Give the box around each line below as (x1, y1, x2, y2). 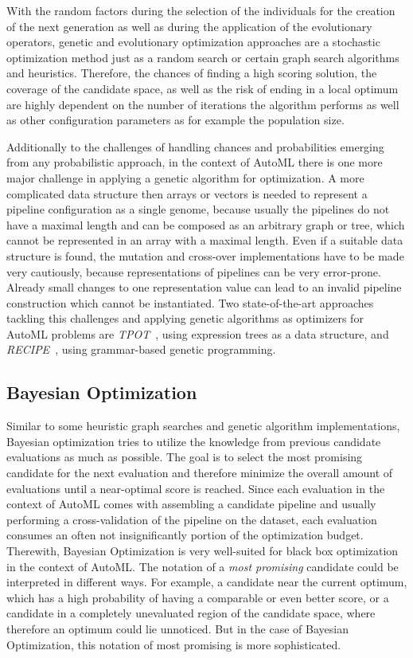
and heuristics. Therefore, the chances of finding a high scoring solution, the (6, 65, 377, 81)
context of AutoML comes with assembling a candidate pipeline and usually (6, 495, 376, 512)
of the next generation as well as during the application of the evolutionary (6, 18, 372, 34)
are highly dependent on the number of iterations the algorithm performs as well (6, 96, 399, 112)
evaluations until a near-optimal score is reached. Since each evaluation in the (6, 480, 385, 496)
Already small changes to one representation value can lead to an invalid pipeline (6, 279, 402, 296)
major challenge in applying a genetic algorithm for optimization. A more (6, 169, 364, 186)
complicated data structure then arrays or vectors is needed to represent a (6, 185, 368, 202)
